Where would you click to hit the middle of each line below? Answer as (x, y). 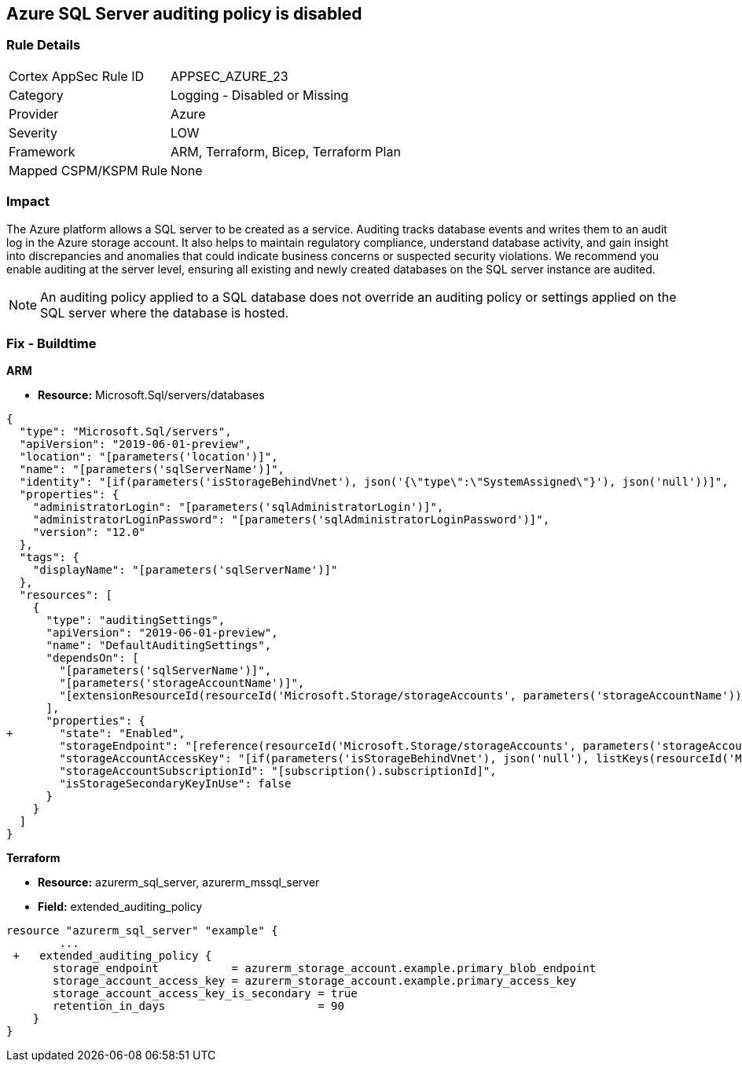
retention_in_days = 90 (198, 1006)
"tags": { (49, 558)
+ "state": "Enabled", (96, 734)
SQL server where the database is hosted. (165, 312)
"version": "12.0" (89, 532)
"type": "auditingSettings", (136, 620)
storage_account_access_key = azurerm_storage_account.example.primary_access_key (314, 981)
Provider (34, 114)
